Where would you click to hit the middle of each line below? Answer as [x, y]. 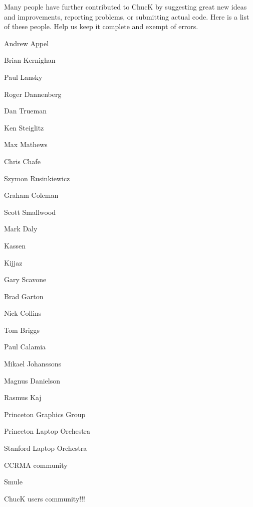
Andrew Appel [27, 43]
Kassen [15, 245]
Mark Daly [21, 229]
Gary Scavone [25, 279]
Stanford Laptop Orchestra [46, 448]
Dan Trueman [26, 111]
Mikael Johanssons [33, 364]
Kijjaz [13, 262]
